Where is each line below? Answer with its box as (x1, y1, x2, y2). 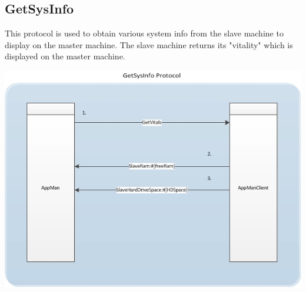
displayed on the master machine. (5, 50, 125, 62)
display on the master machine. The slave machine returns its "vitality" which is (5, 38, 293, 51)
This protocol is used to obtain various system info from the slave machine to (5, 27, 284, 39)
